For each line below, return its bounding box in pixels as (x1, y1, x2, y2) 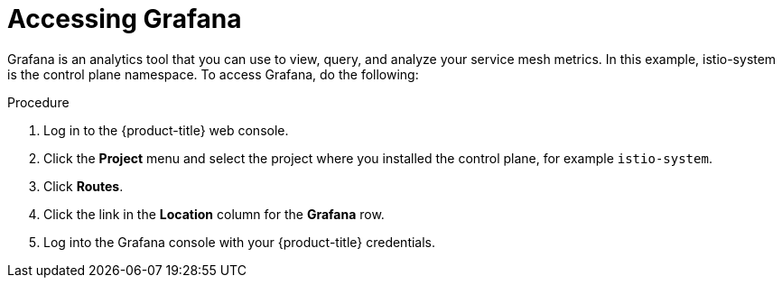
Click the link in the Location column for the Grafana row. (43, 206, 385, 222)
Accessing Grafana (7, 4, 242, 34)
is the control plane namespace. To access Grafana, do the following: (7, 66, 419, 82)
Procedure (7, 94, 70, 110)
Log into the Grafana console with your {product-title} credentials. (43, 234, 436, 250)
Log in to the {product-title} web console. (43, 122, 289, 138)
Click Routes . (43, 178, 124, 194)
